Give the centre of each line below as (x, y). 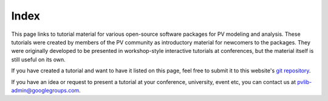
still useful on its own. (39, 59)
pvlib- (304, 82)
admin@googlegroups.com (45, 90)
